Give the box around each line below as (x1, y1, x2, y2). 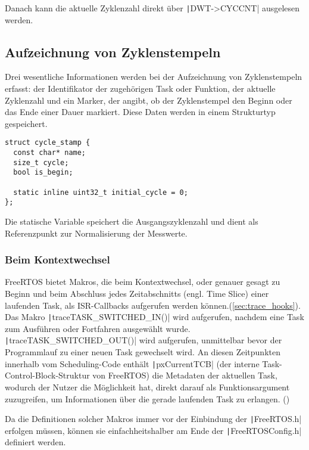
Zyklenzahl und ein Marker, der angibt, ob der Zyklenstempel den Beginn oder (5, 94, 292, 106)
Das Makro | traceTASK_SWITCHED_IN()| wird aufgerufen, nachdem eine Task (5, 311, 304, 323)
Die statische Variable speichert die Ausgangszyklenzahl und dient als (5, 215, 258, 228)
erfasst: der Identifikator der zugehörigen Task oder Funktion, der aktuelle (5, 82, 276, 95)
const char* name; (13, 148, 86, 157)
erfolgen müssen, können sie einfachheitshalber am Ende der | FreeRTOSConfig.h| (5, 424, 302, 436)
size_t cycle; (13, 158, 69, 167)
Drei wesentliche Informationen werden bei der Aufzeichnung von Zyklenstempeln (5, 70, 302, 83)
